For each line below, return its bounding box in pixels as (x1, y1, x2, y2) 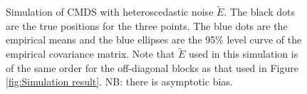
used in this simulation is (189, 46, 298, 61)
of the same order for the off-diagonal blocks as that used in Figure (6, 60, 298, 75)
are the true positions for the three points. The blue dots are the (6, 18, 288, 33)
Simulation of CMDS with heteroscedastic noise (6, 4, 214, 19)
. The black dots (224, 4, 295, 19)
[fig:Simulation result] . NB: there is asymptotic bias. (6, 74, 233, 89)
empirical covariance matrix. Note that (6, 46, 175, 61)
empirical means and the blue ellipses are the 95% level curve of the (6, 32, 302, 47)
